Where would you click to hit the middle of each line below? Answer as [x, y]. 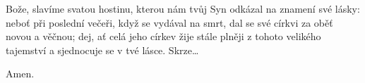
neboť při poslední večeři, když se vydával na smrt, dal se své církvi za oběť [169, 22]
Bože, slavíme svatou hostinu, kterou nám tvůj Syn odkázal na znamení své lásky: [183, 8]
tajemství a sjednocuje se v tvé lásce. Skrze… [102, 50]
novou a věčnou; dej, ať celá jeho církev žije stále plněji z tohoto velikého [163, 36]
